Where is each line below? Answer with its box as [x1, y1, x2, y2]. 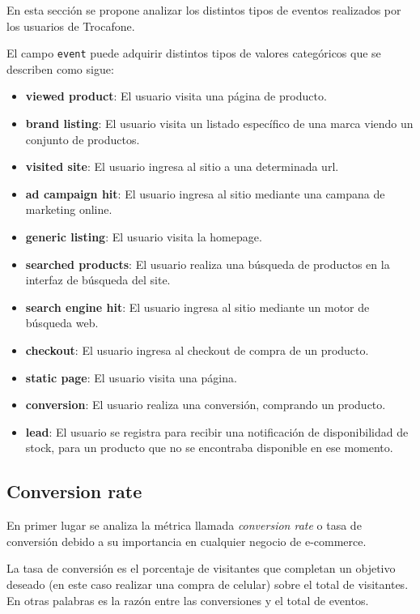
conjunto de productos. [25, 130, 140, 147]
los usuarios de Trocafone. [6, 17, 135, 34]
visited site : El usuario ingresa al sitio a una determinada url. [25, 158, 339, 175]
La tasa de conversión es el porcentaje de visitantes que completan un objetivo [6, 560, 396, 577]
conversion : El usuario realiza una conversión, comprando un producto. [25, 396, 386, 413]
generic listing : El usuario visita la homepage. [25, 228, 262, 245]
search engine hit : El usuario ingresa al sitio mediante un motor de [25, 298, 370, 315]
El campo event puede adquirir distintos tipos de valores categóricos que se [6, 45, 381, 62]
